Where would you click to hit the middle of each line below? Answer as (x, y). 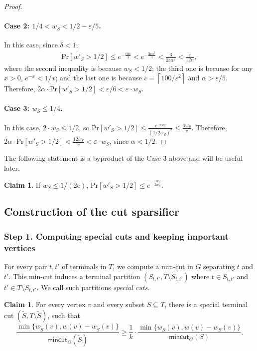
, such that (64, 315)
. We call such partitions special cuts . (93, 287)
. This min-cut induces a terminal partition (74, 276)
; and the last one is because (99, 78)
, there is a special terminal (206, 304)
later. (12, 168)
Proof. (13, 6)
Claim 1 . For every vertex (45, 304)
